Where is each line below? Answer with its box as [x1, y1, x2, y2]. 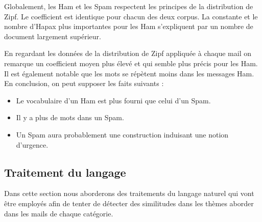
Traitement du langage [4, 164, 126, 180]
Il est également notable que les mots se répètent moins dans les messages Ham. [4, 68, 254, 78]
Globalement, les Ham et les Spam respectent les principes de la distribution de [4, 1, 253, 11]
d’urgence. [16, 139, 49, 150]
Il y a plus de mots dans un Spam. [16, 112, 124, 123]
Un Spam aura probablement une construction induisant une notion [16, 129, 229, 140]
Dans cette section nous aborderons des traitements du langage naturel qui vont [4, 188, 254, 199]
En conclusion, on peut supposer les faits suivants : [4, 78, 164, 89]
